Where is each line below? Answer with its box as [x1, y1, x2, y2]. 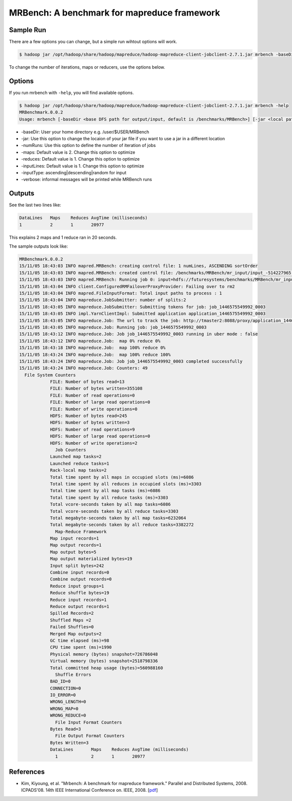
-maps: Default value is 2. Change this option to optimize [21, 149, 136, 155]
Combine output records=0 [50, 577, 112, 582]
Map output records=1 [50, 543, 102, 548]
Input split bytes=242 [50, 563, 104, 568]
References [9, 767, 45, 776]
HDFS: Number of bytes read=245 [50, 413, 128, 419]
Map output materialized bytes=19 [50, 556, 132, 562]
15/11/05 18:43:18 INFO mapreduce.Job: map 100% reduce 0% [19, 345, 166, 350]
